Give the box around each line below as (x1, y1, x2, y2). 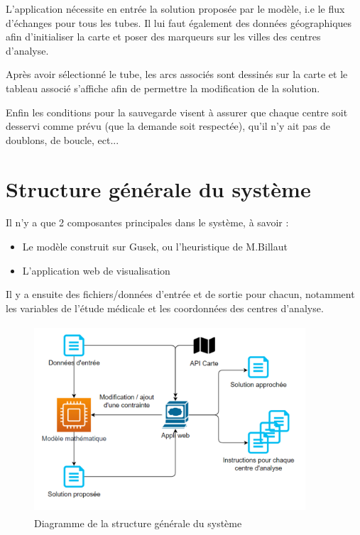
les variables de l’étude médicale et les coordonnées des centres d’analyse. (6, 300, 324, 315)
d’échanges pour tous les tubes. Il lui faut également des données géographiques (6, 15, 352, 30)
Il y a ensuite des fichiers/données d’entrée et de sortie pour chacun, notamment (6, 287, 355, 302)
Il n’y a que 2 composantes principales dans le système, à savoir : (6, 215, 289, 230)
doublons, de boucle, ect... (6, 132, 119, 147)
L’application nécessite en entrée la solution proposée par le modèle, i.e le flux (6, 1, 345, 16)
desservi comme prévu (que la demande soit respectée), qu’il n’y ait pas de (6, 118, 331, 133)
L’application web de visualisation (22, 263, 170, 277)
